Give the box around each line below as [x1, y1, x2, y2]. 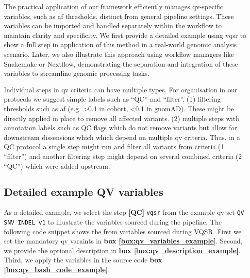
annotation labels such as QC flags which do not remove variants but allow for [4, 122, 237, 133]
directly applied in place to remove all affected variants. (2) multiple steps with [4, 113, 239, 123]
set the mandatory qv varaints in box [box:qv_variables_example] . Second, [4, 236, 243, 246]
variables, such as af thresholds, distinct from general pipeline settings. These [4, 11, 234, 21]
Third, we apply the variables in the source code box [4, 255, 162, 265]
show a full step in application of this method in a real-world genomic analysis [4, 39, 237, 50]
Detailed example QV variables [4, 184, 164, 199]
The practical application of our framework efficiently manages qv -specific [4, 1, 223, 11]
